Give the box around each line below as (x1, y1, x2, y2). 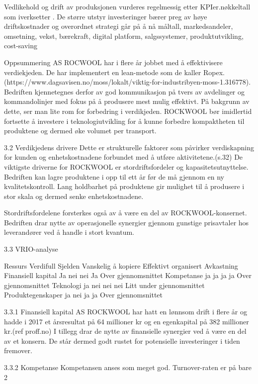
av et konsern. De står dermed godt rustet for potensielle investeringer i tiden (4, 335, 240, 346)
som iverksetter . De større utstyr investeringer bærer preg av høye (4, 11, 207, 21)
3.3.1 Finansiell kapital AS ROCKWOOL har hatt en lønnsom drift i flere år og (4, 306, 247, 317)
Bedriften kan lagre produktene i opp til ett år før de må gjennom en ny (4, 171, 224, 182)
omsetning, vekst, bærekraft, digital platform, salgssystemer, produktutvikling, (4, 30, 244, 41)
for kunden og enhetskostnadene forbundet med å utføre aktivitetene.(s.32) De (4, 152, 243, 162)
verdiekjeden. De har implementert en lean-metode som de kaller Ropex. (4, 67, 225, 77)
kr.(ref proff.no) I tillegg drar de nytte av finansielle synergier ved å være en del (4, 326, 247, 336)
